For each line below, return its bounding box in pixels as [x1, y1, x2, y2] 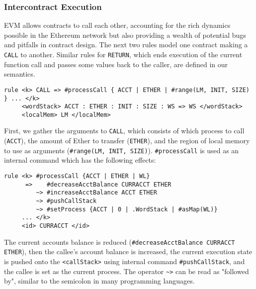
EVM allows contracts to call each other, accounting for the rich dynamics [4, 20, 231, 30]
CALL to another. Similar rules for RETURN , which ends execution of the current [4, 49, 243, 59]
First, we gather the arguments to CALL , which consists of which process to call [4, 125, 245, 136]
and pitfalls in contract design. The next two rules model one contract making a [4, 39, 248, 50]
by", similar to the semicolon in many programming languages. [4, 276, 195, 286]
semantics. [4, 69, 35, 79]
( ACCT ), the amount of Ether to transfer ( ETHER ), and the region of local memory [4, 135, 250, 146]
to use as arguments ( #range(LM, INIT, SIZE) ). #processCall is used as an [4, 145, 239, 155]
